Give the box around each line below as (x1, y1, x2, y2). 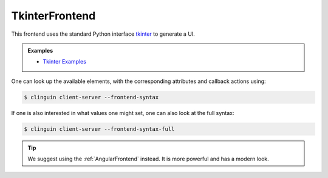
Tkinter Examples (43, 58, 86, 65)
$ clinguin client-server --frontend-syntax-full (24, 125, 175, 133)
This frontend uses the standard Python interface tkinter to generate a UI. (11, 30, 196, 38)
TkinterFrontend (11, 9, 96, 22)
